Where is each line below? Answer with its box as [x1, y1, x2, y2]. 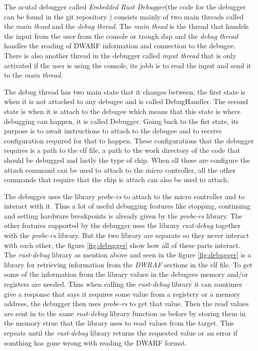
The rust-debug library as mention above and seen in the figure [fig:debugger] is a [4, 249, 252, 260]
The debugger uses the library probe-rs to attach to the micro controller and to [4, 191, 245, 201]
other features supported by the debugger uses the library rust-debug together [4, 220, 241, 231]
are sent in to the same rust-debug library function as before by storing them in [4, 308, 246, 318]
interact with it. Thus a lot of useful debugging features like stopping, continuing [4, 201, 251, 211]
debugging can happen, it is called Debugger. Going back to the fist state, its [4, 116, 239, 126]
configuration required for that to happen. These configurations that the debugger [4, 135, 254, 145]
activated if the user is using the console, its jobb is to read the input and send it [4, 60, 252, 70]
